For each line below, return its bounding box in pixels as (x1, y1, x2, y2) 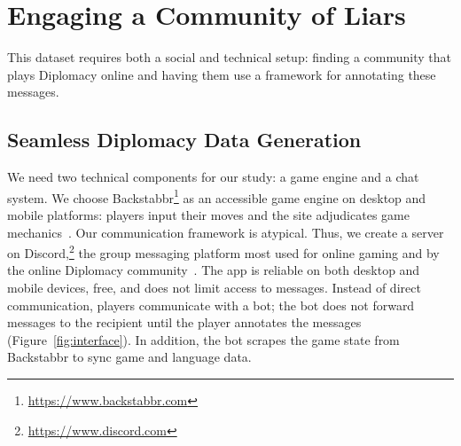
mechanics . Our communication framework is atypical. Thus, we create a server (7, 223, 444, 241)
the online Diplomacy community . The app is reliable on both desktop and (7, 261, 420, 279)
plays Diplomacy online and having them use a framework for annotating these (7, 65, 436, 83)
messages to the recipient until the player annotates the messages (7, 313, 362, 332)
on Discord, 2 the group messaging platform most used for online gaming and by (7, 241, 440, 262)
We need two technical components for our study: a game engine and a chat (7, 168, 419, 186)
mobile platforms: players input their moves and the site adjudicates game (7, 205, 410, 223)
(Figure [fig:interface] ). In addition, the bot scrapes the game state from (7, 330, 400, 348)
